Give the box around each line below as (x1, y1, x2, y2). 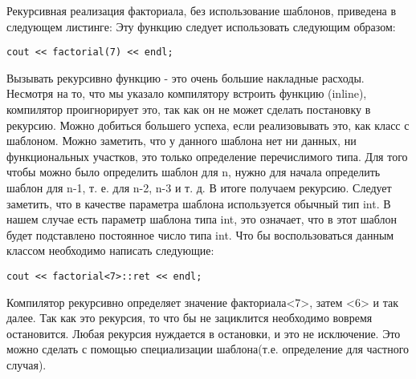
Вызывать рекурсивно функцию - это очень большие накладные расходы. (6, 69, 365, 86)
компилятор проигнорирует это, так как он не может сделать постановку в (6, 101, 371, 118)
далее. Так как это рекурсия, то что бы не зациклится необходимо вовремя (6, 309, 373, 326)
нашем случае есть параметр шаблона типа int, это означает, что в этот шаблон (6, 211, 397, 228)
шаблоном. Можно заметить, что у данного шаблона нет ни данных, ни (6, 132, 357, 149)
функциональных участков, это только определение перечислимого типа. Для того (6, 147, 408, 164)
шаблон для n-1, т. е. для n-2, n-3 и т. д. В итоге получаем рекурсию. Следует (6, 179, 392, 196)
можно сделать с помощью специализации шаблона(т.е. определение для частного (6, 341, 410, 357)
